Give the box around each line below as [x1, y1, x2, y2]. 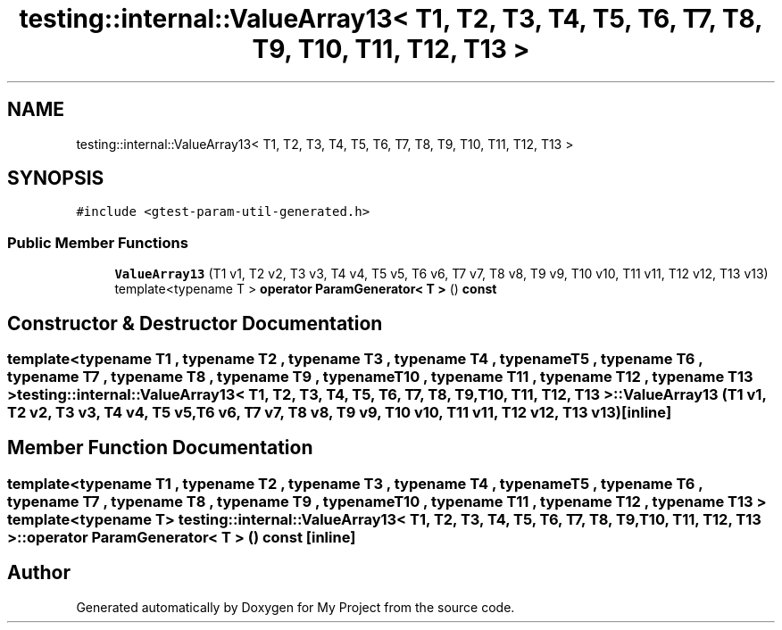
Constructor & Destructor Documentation [7, 311, 383, 335]
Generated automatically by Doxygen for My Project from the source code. [76, 599, 515, 615]
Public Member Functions [7, 233, 188, 252]
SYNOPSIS [7, 167, 104, 190]
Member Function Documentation [7, 436, 313, 460]
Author [7, 561, 71, 584]
